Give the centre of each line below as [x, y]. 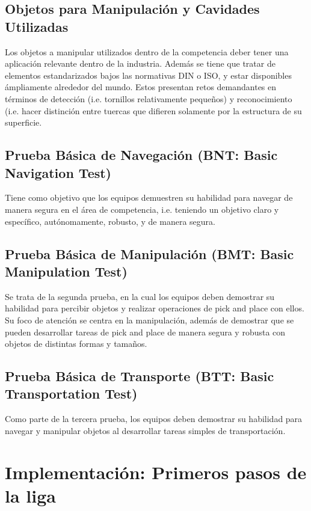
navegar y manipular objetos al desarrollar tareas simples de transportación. [145, 430]
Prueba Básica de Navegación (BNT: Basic [141, 155]
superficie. [23, 122]
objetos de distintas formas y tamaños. [76, 344]
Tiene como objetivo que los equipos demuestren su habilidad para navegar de [149, 197]
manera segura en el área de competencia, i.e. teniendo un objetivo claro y [142, 209]
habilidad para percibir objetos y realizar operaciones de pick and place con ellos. [155, 308]
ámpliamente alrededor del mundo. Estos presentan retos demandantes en [141, 87]
